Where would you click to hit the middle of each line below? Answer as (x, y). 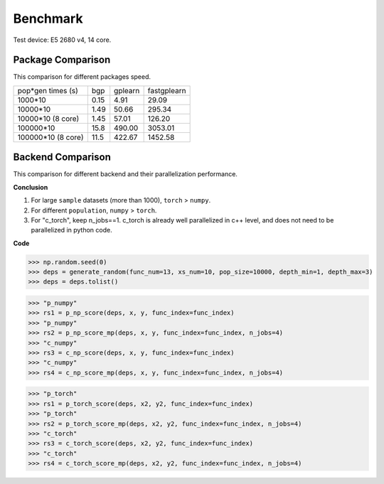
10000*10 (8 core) (48, 119)
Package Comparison (62, 60)
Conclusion (31, 187)
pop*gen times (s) (48, 90)
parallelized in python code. (72, 230)
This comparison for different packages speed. (82, 77)
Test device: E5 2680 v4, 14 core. (62, 40)
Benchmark (48, 18)
